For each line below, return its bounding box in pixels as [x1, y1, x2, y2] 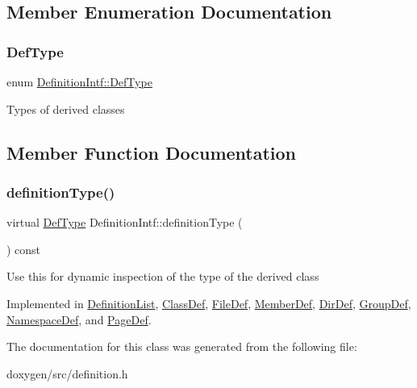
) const [6, 240, 41, 257]
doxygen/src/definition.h [6, 365, 128, 382]
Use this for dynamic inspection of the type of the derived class [6, 268, 319, 285]
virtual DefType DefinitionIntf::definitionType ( [6, 214, 243, 231]
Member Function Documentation [6, 140, 297, 165]
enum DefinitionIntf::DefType [6, 73, 152, 90]
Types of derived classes [6, 100, 125, 117]
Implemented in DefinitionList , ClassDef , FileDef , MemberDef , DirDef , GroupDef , [6, 294, 411, 311]
